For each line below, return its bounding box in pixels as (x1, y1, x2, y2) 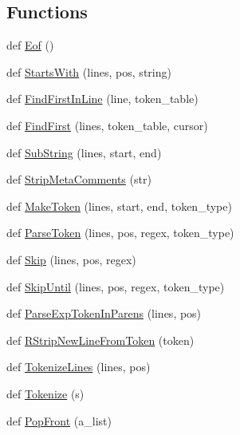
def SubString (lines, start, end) (6, 144, 162, 160)
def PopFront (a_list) (6, 412, 112, 429)
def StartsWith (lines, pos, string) (6, 63, 171, 80)
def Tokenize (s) (6, 385, 85, 401)
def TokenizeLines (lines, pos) (6, 358, 151, 375)
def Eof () (6, 37, 54, 53)
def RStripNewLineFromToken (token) (6, 331, 195, 348)
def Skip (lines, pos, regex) (6, 251, 136, 267)
